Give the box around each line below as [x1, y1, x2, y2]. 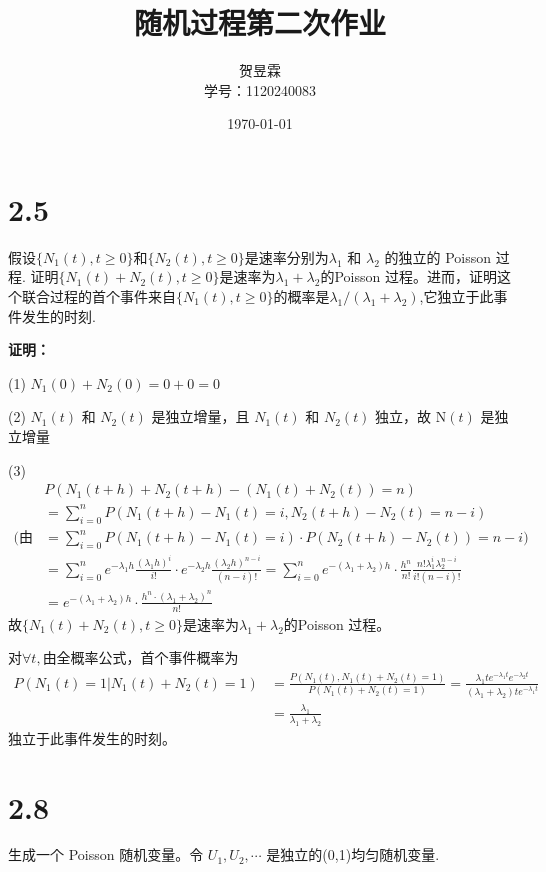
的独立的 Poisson [384, 246, 492, 267]
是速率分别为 [244, 246, 329, 267]
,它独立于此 [419, 286, 494, 307]
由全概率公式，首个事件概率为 [42, 647, 239, 668]
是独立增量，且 [151, 406, 250, 427]
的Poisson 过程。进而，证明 [320, 266, 497, 287]
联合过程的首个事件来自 [21, 286, 176, 307]
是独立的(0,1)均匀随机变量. [266, 844, 440, 865]
